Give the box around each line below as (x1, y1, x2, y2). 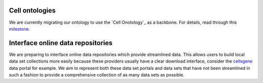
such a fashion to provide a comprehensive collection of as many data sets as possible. (9, 72, 185, 78)
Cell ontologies (9, 6, 56, 15)
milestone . (9, 26, 30, 32)
